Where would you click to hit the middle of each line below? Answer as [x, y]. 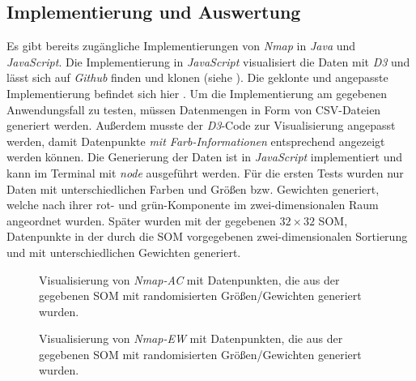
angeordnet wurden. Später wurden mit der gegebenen [141, 220]
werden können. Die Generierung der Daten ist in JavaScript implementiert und [205, 157]
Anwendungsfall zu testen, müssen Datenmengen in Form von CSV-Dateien [194, 109]
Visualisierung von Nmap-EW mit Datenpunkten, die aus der [191, 338]
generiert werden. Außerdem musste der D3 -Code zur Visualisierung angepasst [201, 125]
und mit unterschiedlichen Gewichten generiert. [124, 252]
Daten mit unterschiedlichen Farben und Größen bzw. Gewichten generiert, [193, 188]
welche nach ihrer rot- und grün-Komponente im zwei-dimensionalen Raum [193, 205]
